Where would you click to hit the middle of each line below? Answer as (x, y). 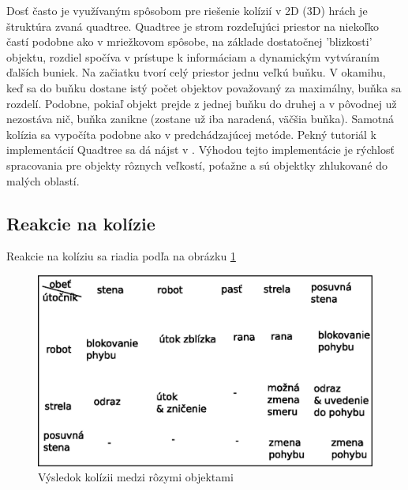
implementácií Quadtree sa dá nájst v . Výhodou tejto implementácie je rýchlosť (200, 150)
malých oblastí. (43, 180)
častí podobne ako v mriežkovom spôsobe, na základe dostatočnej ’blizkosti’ (189, 41)
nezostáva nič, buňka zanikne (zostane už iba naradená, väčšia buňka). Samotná (200, 119)
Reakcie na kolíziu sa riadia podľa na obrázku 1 (121, 256)
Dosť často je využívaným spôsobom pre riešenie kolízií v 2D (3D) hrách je (187, 10)
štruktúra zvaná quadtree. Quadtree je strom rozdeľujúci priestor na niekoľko (193, 26)
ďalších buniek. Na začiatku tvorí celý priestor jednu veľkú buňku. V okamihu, (196, 72)
